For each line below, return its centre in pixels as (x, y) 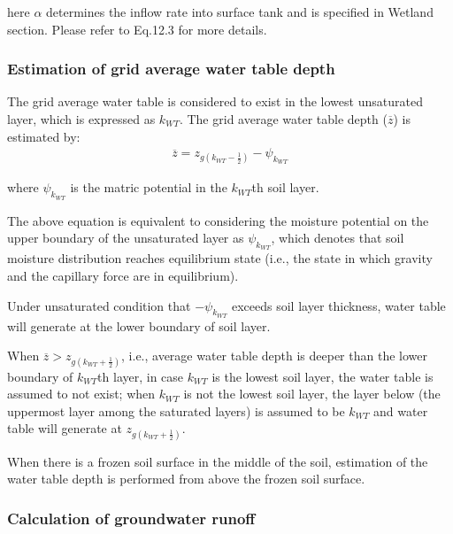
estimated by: (44, 136)
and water (401, 410)
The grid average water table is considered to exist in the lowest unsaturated (215, 101)
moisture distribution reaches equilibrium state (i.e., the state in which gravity (220, 258)
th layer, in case (141, 376)
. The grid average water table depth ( (283, 119)
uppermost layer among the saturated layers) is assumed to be (176, 410)
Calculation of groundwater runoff (131, 518)
